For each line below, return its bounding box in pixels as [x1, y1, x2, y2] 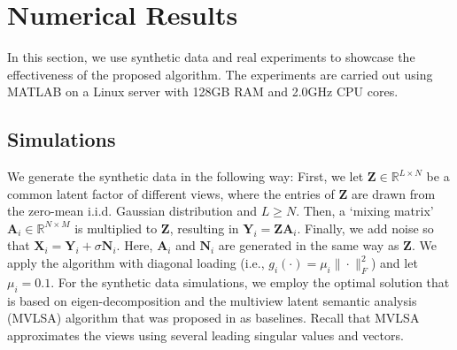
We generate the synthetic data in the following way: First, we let [7, 167, 364, 186]
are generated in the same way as [218, 236, 399, 255]
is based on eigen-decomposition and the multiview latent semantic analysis [7, 291, 417, 309]
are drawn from [351, 184, 436, 202]
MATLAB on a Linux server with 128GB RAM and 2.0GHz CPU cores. [7, 82, 399, 101]
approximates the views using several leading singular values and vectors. [7, 325, 404, 344]
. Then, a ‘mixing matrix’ [296, 202, 434, 220]
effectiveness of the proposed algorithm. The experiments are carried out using [7, 65, 433, 83]
